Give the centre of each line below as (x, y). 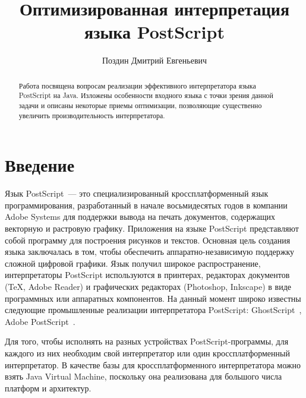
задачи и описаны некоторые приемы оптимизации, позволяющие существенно (140, 105)
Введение (40, 165)
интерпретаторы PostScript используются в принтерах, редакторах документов (147, 275)
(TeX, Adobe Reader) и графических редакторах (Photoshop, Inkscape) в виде (148, 287)
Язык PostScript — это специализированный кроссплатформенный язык (137, 193)
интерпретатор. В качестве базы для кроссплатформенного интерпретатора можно (153, 364)
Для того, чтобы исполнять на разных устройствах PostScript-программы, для (147, 341)
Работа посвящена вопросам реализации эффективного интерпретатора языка (137, 85)
